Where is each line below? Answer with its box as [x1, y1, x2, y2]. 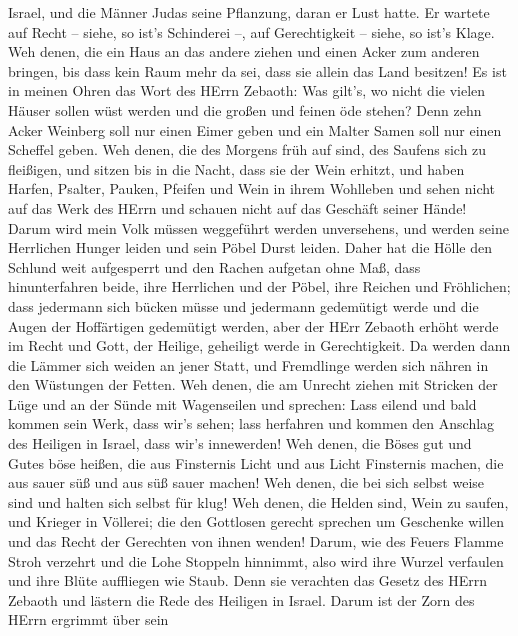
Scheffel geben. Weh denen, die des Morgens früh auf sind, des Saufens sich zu [8, 139, 487, 160]
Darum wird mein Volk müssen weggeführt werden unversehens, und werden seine [8, 217, 509, 238]
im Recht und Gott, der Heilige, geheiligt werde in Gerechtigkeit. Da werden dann [8, 335, 511, 356]
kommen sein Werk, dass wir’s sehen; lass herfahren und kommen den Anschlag [8, 413, 495, 434]
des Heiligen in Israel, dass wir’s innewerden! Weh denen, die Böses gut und [8, 433, 472, 454]
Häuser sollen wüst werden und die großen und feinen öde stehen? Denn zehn [8, 99, 482, 120]
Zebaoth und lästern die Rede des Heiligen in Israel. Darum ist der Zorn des [8, 589, 475, 610]
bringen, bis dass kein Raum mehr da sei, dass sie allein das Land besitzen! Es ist [8, 60, 507, 81]
